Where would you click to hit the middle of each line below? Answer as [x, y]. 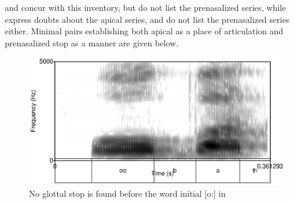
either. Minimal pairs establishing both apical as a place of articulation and [144, 31]
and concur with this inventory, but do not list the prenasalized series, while [145, 7]
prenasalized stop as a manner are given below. [92, 42]
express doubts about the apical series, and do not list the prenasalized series [147, 19]
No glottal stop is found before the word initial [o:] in [127, 193]
